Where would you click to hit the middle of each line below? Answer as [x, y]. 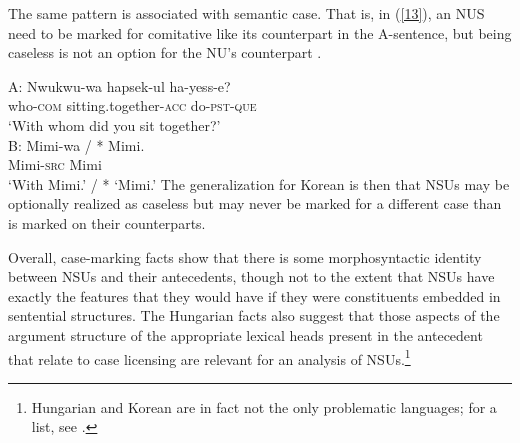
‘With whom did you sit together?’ [114, 124]
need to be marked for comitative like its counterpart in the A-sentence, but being [260, 32]
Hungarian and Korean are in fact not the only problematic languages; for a [264, 406]
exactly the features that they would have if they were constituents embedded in [254, 295]
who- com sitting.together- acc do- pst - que [132, 105]
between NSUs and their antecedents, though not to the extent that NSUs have [251, 276]
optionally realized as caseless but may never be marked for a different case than [255, 203]
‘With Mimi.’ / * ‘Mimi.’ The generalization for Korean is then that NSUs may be [259, 183]
